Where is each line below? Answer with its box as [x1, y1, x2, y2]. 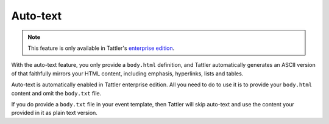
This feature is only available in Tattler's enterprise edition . [27, 44, 175, 52]
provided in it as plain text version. [11, 109, 97, 117]
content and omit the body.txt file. [11, 89, 102, 97]
